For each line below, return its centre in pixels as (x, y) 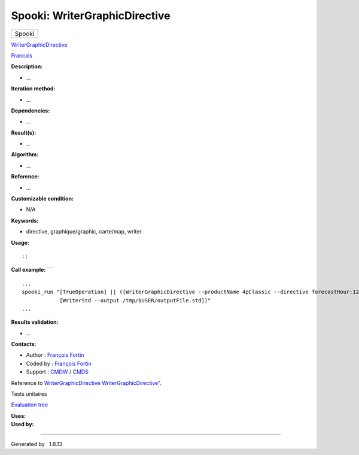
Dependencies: (31, 110)
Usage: (20, 242)
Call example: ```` (33, 270)
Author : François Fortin (55, 355)
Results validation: (35, 322)
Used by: (22, 424)
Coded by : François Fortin (59, 363)
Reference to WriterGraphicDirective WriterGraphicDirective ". (86, 383)
